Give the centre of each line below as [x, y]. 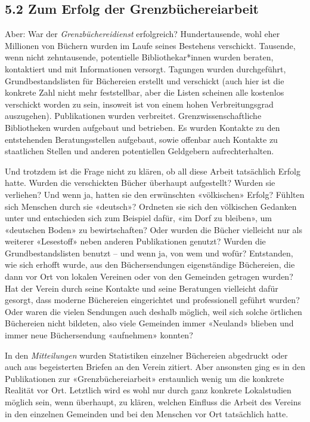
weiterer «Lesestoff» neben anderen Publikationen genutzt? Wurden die [135, 241]
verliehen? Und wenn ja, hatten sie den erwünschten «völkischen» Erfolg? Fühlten [155, 194]
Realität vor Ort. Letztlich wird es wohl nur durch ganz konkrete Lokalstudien [148, 390]
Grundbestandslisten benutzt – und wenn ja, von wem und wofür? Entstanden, [149, 253]
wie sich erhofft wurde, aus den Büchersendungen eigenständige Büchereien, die [150, 264]
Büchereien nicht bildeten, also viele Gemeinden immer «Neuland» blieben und [149, 323]
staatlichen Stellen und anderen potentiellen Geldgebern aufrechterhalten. [139, 151]
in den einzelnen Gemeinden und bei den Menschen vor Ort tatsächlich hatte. [147, 413]
